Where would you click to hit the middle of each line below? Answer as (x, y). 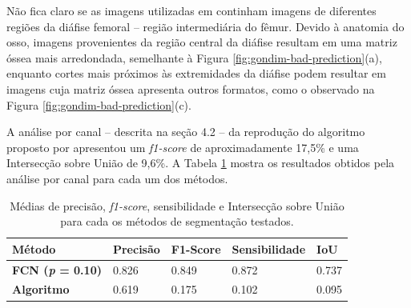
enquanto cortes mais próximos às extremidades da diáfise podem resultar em (196, 73)
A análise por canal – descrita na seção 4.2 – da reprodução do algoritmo (186, 132)
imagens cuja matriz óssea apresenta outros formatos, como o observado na (191, 88)
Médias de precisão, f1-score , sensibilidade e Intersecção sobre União (177, 205)
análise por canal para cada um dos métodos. (117, 178)
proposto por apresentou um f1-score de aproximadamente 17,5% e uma (183, 147)
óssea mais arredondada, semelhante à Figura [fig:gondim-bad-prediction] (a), (194, 57)
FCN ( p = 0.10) (57, 269)
